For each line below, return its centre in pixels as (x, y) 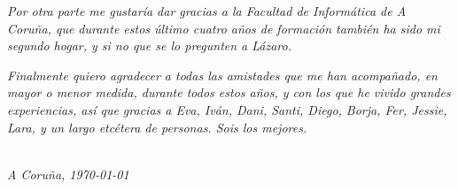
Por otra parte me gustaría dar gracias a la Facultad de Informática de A (207, 11)
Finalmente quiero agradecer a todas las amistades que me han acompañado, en (222, 75)
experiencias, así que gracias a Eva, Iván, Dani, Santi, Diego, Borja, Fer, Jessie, (227, 109)
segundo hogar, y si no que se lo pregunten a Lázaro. (150, 45)
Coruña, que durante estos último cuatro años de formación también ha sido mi (224, 28)
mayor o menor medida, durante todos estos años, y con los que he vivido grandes (229, 92)
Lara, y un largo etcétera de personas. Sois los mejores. (157, 127)
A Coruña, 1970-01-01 (68, 174)
